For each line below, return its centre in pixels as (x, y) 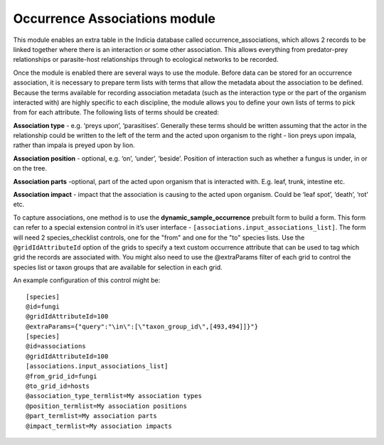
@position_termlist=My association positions (107, 406)
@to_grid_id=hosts (58, 386)
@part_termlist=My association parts (92, 416)
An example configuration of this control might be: (87, 280)
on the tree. (30, 168)
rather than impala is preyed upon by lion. (74, 145)
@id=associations (56, 346)
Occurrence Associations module (114, 18)
